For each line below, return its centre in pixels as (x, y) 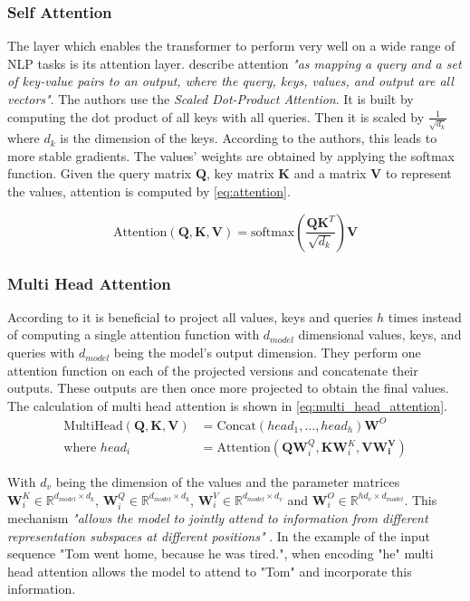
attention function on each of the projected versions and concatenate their (213, 370)
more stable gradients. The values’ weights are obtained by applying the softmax (231, 155)
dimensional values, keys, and (380, 334)
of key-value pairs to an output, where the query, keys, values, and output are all (230, 81)
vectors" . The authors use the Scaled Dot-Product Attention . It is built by (211, 99)
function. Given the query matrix (100, 173)
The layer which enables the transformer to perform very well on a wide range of (231, 46)
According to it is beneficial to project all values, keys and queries (190, 316)
